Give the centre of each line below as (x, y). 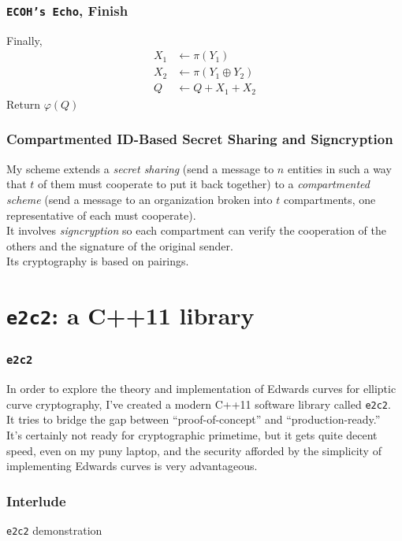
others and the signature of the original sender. (120, 245)
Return (24, 104)
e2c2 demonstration (54, 530)
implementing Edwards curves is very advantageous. (132, 466)
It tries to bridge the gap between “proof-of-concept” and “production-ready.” (194, 419)
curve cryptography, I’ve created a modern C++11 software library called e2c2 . (199, 404)
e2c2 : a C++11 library (130, 315)
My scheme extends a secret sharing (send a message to (140, 168)
